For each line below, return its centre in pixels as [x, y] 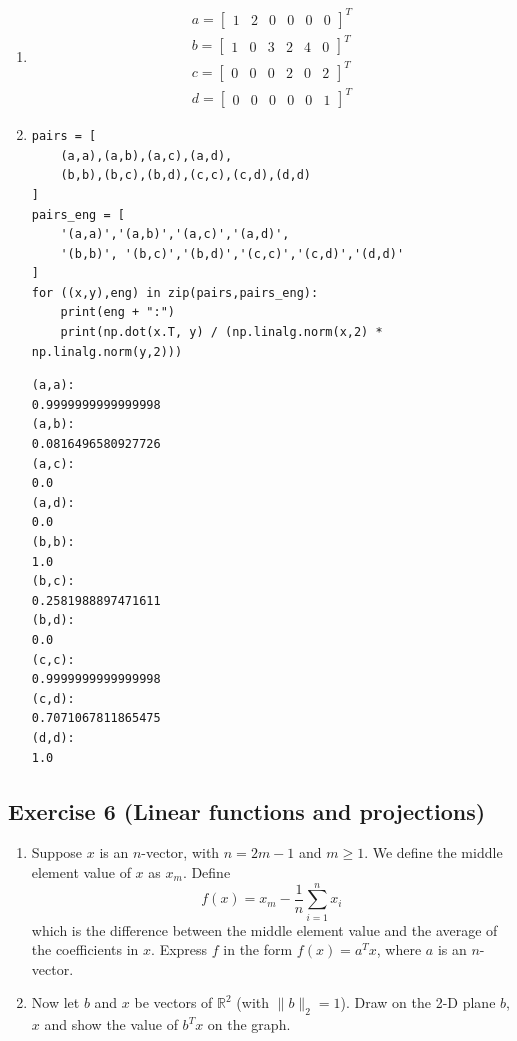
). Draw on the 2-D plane [418, 1002]
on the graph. [249, 1024]
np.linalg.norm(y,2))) [107, 351]
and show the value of [111, 1024]
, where [399, 949]
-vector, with [180, 852]
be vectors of [173, 1002]
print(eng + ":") [117, 312]
